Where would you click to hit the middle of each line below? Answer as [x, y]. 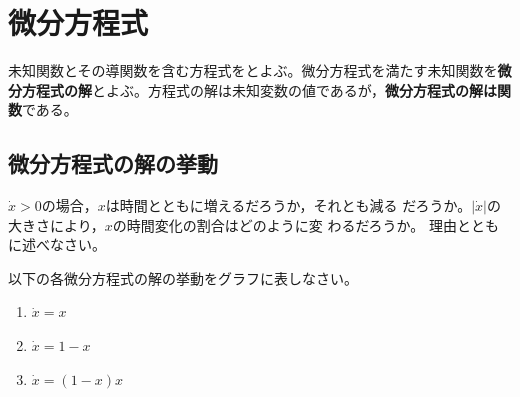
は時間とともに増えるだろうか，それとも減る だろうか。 [288, 205]
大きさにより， [56, 224]
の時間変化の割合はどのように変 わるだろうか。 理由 [284, 224]
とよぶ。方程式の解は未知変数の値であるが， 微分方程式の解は [295, 89]
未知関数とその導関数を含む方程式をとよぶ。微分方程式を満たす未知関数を [253, 70]
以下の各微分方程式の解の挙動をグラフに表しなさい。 [183, 277]
